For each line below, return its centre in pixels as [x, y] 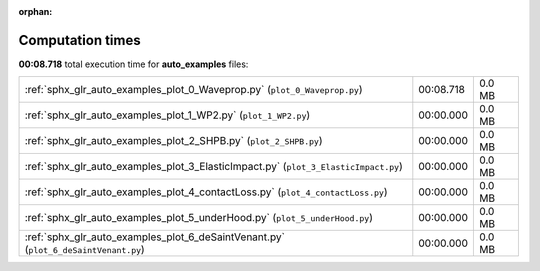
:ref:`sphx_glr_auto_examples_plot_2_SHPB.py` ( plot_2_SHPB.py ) [173, 141]
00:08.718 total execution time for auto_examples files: [133, 64]
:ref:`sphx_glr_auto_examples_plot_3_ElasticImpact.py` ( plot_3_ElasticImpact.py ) [214, 167]
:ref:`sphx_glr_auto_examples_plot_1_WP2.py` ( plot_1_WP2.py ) [167, 115]
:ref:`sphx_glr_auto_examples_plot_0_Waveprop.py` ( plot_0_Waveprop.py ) [193, 90]
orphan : [35, 11]
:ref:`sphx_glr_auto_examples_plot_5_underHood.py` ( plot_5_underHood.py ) [199, 218]
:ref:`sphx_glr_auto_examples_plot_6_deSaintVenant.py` [154, 237]
